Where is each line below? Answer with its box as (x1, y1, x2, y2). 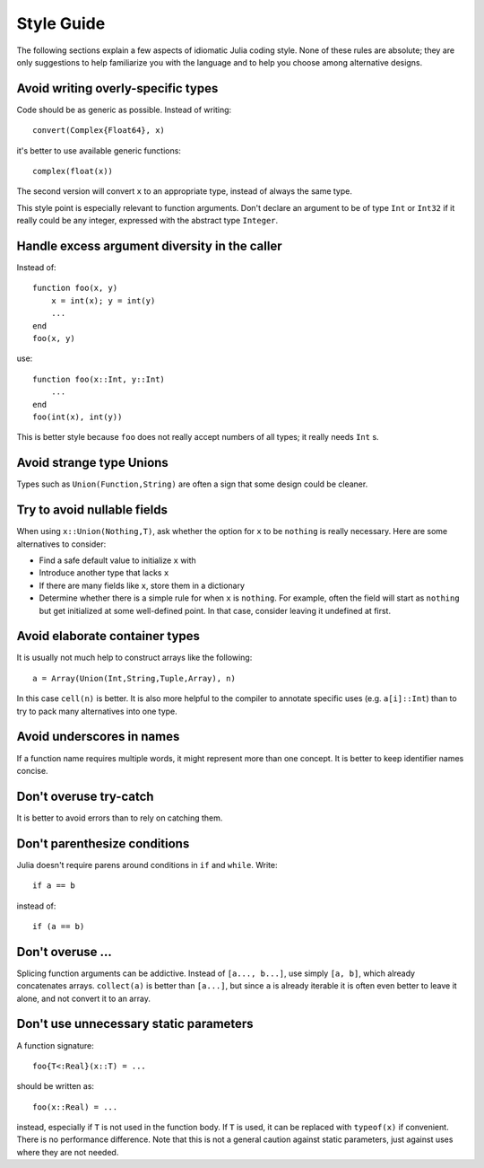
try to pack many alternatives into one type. (16, 706, 178, 716)
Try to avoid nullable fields (16, 503, 169, 518)
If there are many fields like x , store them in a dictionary (39, 580, 246, 591)
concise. (16, 765, 48, 776)
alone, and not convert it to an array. (16, 993, 151, 1004)
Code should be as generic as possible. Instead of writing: (16, 104, 232, 115)
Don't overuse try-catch (16, 788, 154, 804)
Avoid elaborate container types (16, 628, 201, 644)
